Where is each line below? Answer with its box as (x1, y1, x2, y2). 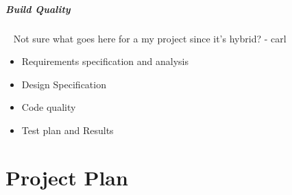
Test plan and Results (21, 122, 114, 137)
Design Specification (21, 77, 106, 91)
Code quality (21, 100, 76, 114)
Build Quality (5, 1, 71, 16)
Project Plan (5, 163, 128, 191)
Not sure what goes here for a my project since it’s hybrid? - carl (13, 31, 287, 45)
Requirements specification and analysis (21, 54, 189, 68)
